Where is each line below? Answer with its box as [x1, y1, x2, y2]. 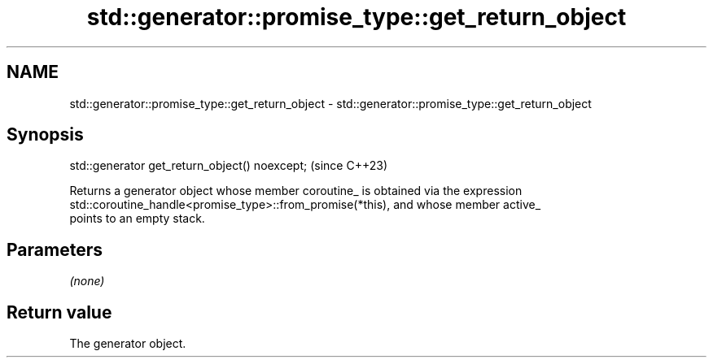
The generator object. [69, 336, 186, 351]
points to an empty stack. [69, 211, 205, 226]
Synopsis [7, 124, 84, 145]
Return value [7, 301, 112, 323]
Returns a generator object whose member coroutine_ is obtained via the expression [69, 184, 523, 198]
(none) [69, 274, 105, 288]
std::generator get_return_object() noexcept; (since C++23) [69, 158, 388, 173]
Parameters [7, 239, 103, 260]
